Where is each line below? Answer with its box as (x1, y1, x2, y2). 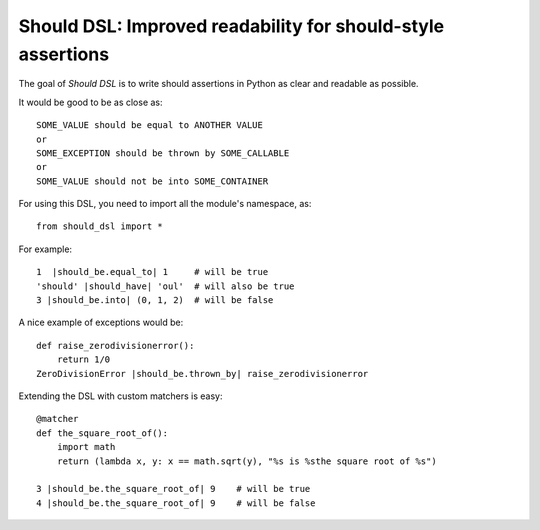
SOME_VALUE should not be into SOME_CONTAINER (36, 175, 269, 187)
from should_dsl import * (36, 221, 164, 232)
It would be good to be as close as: (18, 96, 164, 108)
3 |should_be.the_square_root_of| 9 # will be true (36, 483, 311, 495)
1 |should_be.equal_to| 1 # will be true (36, 266, 269, 278)
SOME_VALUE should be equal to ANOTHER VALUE (36, 120, 264, 131)
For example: (18, 243, 73, 255)
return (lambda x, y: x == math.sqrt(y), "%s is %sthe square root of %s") (56, 455, 437, 467)
